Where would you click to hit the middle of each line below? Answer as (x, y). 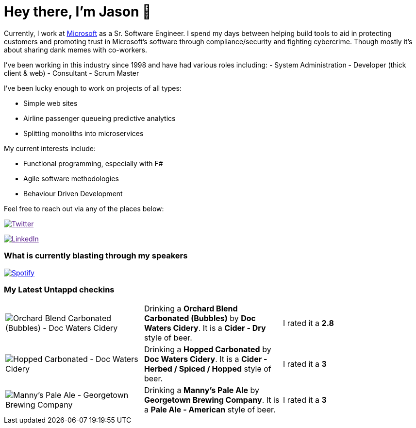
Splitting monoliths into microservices (83, 133)
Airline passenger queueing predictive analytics (100, 118)
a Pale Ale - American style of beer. (210, 410)
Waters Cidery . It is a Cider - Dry (205, 328)
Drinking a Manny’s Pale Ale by (201, 390)
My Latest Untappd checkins (59, 289)
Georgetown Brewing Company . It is (212, 400)
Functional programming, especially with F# (93, 163)
